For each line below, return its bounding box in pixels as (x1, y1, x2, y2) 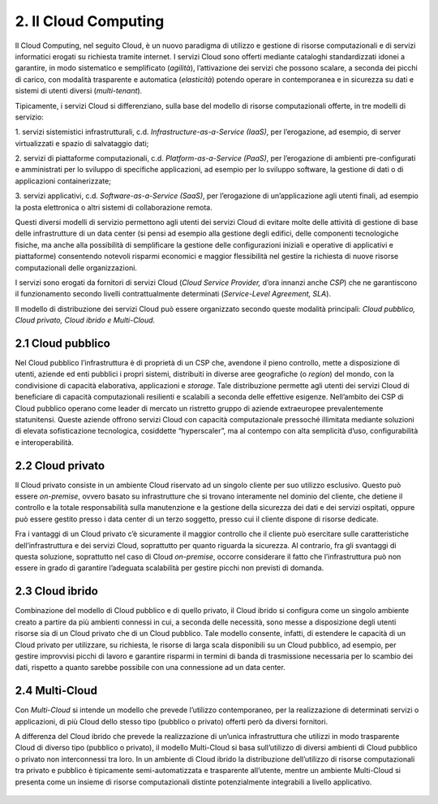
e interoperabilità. (15, 437, 74, 447)
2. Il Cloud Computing (15, 12, 165, 30)
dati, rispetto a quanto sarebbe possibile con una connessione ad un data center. (15, 663, 286, 672)
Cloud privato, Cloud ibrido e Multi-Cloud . (15, 315, 156, 325)
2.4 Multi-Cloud (15, 684, 97, 698)
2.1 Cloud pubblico (15, 336, 111, 350)
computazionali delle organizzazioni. (15, 262, 138, 272)
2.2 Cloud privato (15, 459, 105, 473)
